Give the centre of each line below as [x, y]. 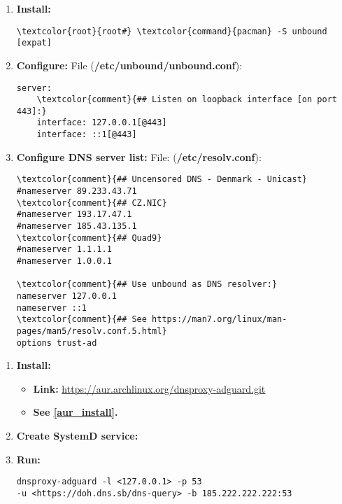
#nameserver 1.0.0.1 [64, 261]
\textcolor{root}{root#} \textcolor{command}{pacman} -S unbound [172, 31]
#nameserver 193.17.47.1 [74, 215]
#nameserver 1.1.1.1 [64, 250]
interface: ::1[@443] [87, 135]
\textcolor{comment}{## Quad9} [89, 238]
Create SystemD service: [77, 435]
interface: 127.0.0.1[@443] [102, 123]
